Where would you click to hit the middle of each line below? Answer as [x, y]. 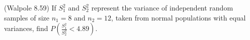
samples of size [27, 17]
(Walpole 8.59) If [30, 7]
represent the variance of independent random [162, 7]
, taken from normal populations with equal [179, 17]
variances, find [26, 28]
